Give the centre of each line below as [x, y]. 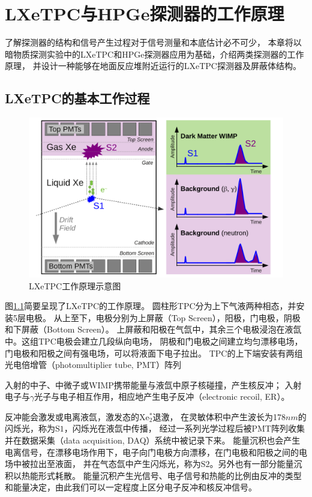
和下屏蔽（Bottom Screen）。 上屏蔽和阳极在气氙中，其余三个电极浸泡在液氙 [153, 329]
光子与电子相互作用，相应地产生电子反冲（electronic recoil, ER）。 [162, 396]
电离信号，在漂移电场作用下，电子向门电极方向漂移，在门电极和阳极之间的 [152, 452]
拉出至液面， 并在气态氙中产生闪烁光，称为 [115, 464]
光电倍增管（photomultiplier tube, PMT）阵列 [93, 365]
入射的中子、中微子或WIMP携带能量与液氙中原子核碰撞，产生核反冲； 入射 [153, 384]
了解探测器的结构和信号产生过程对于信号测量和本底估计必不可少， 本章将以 [153, 42]
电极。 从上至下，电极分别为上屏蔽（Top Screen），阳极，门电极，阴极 [163, 317]
